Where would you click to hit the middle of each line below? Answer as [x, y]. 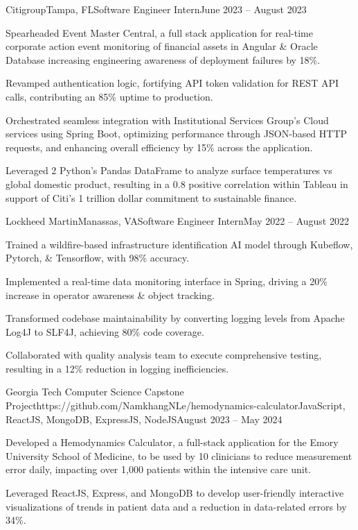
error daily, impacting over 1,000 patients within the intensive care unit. [158, 469]
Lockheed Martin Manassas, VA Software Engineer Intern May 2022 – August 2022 [177, 221]
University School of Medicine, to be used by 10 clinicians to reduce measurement [179, 455]
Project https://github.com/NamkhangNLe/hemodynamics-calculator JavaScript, [176, 405]
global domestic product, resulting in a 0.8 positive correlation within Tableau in [177, 183]
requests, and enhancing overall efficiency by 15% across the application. [159, 147]
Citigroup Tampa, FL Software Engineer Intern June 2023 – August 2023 [156, 9]
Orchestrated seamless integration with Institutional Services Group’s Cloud [167, 120]
